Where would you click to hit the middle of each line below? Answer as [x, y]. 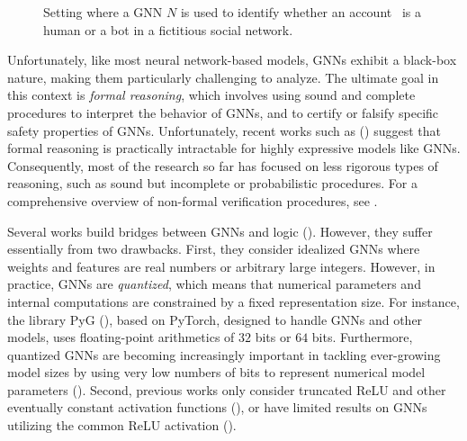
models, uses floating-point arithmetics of [121, 337]
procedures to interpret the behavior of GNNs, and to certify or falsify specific [223, 112]
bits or [273, 337]
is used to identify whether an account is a [301, 12]
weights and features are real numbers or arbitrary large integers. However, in [221, 266]
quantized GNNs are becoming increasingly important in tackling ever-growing [224, 354]
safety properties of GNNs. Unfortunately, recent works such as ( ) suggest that [224, 130]
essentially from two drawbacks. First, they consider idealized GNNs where [214, 249]
